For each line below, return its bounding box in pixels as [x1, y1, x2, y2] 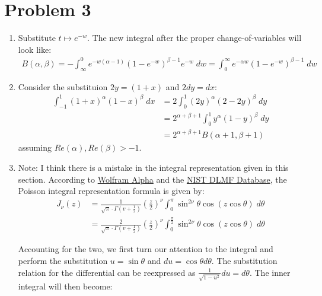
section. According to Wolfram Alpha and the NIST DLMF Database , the [18, 173, 287, 185]
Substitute [18, 31, 56, 44]
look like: [18, 43, 52, 55]
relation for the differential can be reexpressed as [18, 266, 196, 278]
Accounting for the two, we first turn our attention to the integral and [18, 243, 273, 255]
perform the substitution [18, 254, 108, 267]
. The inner [249, 266, 291, 278]
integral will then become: [18, 280, 113, 292]
